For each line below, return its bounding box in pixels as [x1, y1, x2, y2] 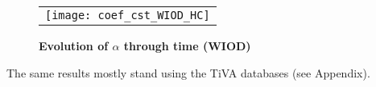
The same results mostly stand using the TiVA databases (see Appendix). [6, 64, 370, 81]
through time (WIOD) [123, 38, 251, 53]
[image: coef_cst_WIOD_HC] [45, 9, 210, 22]
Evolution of [39, 38, 109, 53]
